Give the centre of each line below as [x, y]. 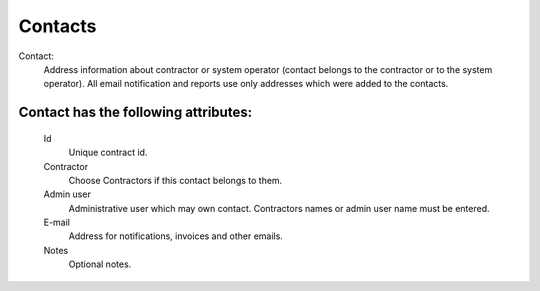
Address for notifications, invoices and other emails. [176, 236]
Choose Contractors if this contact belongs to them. [175, 180]
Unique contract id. [108, 152]
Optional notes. [100, 264]
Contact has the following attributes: [135, 112]
